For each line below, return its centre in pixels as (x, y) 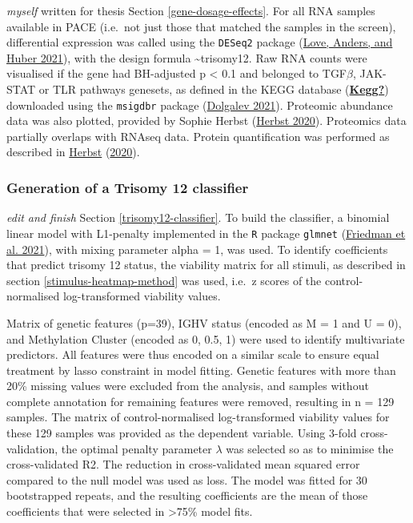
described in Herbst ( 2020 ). (73, 152)
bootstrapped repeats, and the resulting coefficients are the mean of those (187, 495)
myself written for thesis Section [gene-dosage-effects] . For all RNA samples (191, 10)
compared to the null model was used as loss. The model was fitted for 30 (187, 479)
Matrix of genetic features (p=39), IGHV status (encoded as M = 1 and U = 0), (204, 322)
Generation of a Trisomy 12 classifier (128, 187)
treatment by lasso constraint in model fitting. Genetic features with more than (201, 370)
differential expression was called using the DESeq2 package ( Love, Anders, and (200, 42)
